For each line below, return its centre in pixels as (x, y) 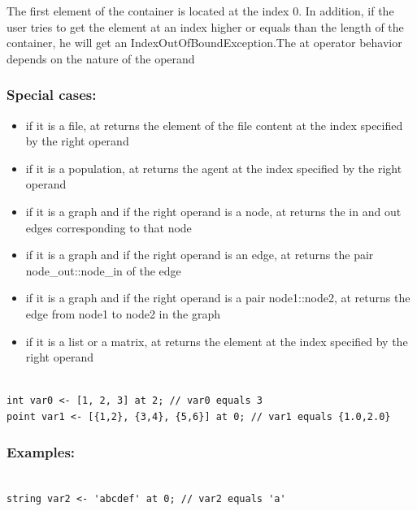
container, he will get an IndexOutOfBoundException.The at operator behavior (204, 43)
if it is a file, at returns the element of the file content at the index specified (214, 125)
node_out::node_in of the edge (103, 270)
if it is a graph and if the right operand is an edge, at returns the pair (200, 255)
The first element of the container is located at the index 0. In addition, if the (200, 11)
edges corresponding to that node (109, 227)
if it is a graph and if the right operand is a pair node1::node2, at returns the (218, 298)
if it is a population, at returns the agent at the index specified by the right (214, 168)
